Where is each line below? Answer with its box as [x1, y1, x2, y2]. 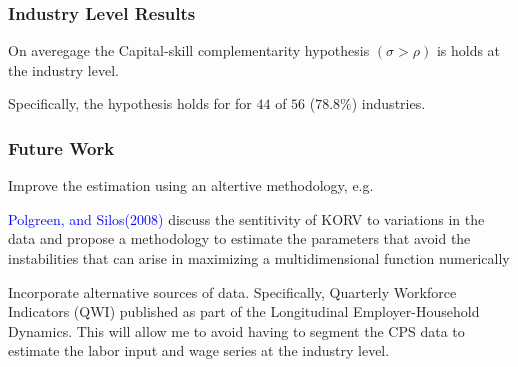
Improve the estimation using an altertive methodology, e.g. [8, 175, 374, 196]
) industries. [351, 93, 426, 114]
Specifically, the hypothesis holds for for [8, 93, 252, 114]
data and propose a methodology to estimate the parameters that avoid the [8, 228, 471, 249]
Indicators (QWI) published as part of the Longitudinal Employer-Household [8, 301, 480, 322]
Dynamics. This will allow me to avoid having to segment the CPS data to [8, 320, 465, 341]
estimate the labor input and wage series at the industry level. [8, 340, 390, 361]
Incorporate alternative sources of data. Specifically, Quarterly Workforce [8, 281, 457, 302]
